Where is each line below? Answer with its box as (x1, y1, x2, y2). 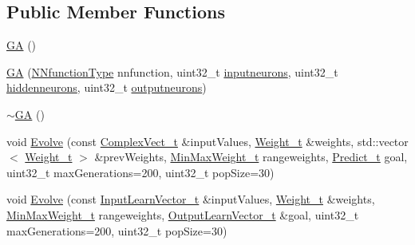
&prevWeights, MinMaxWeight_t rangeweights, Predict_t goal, (94, 148, 408, 165)
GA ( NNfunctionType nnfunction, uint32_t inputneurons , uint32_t (6, 63, 338, 80)
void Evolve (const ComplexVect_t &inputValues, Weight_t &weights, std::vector (6, 132, 409, 149)
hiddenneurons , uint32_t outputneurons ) (6, 79, 207, 96)
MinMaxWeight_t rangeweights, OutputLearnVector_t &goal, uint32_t (6, 206, 359, 223)
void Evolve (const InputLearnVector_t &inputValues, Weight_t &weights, (6, 191, 375, 207)
